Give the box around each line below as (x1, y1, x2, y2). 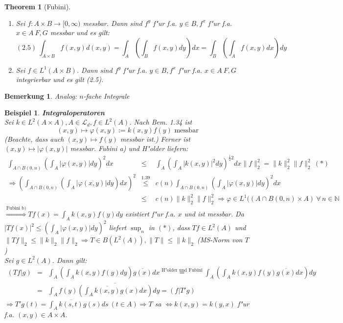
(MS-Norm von (197, 235, 243, 245)
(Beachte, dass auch (4, 133, 64, 144)
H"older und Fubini (161, 267, 203, 273)
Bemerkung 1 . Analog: (4, 90, 77, 101)
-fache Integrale (83, 90, 130, 101)
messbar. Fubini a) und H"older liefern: (70, 143, 188, 153)
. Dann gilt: (52, 255, 87, 265)
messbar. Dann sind (83, 18, 142, 28)
